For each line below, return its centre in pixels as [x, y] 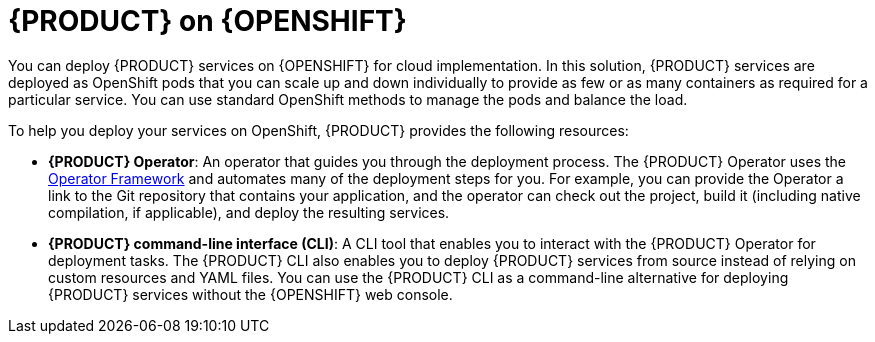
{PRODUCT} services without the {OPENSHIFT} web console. [250, 294]
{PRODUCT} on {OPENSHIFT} [207, 21]
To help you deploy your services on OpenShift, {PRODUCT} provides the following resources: [318, 130]
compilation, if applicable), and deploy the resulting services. [249, 212]
